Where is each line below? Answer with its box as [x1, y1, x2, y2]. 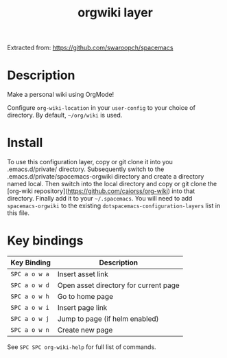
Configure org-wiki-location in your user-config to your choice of [7, 104, 195, 112]
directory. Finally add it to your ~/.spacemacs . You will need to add [7, 194, 193, 203]
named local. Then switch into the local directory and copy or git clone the [7, 180, 217, 188]
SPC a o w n [10, 326, 50, 334]
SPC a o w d [10, 282, 50, 289]
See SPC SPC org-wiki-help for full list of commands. [7, 343, 156, 351]
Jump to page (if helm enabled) [57, 314, 159, 324]
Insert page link [57, 303, 108, 312]
